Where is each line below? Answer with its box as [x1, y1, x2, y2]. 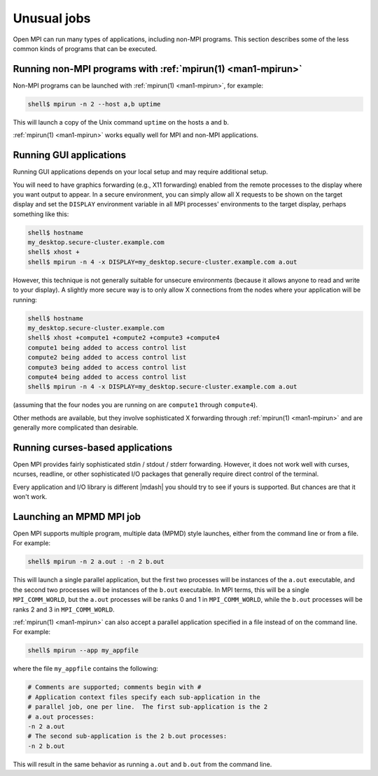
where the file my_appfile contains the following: [13, 665, 159, 673]
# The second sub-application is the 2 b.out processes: [27, 732, 227, 740]
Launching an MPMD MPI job [13, 511, 141, 523]
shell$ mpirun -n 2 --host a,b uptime [27, 100, 161, 108]
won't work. [13, 493, 48, 501]
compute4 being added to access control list [27, 373, 187, 381]
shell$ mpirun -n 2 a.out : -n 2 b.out [27, 558, 164, 566]
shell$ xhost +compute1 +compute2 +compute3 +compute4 [27, 334, 220, 342]
